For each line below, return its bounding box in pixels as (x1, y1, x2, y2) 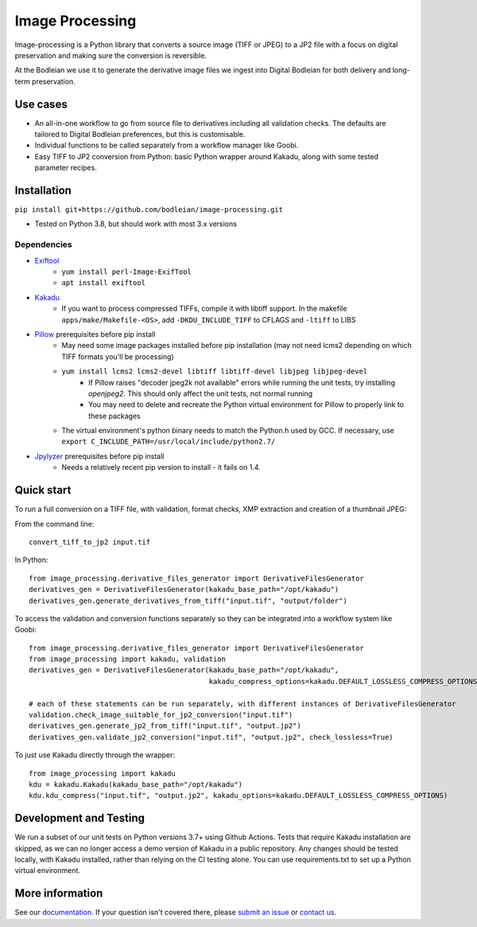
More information (14, 886, 103, 900)
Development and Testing (14, 812, 145, 825)
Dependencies (14, 239, 73, 250)
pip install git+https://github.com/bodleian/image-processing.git (14, 205, 284, 214)
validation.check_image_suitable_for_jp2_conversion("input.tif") (29, 710, 293, 720)
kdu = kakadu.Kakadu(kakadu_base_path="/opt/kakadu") (29, 780, 242, 788)
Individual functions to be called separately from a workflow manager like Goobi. (34, 140, 299, 151)
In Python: (14, 555, 48, 565)
